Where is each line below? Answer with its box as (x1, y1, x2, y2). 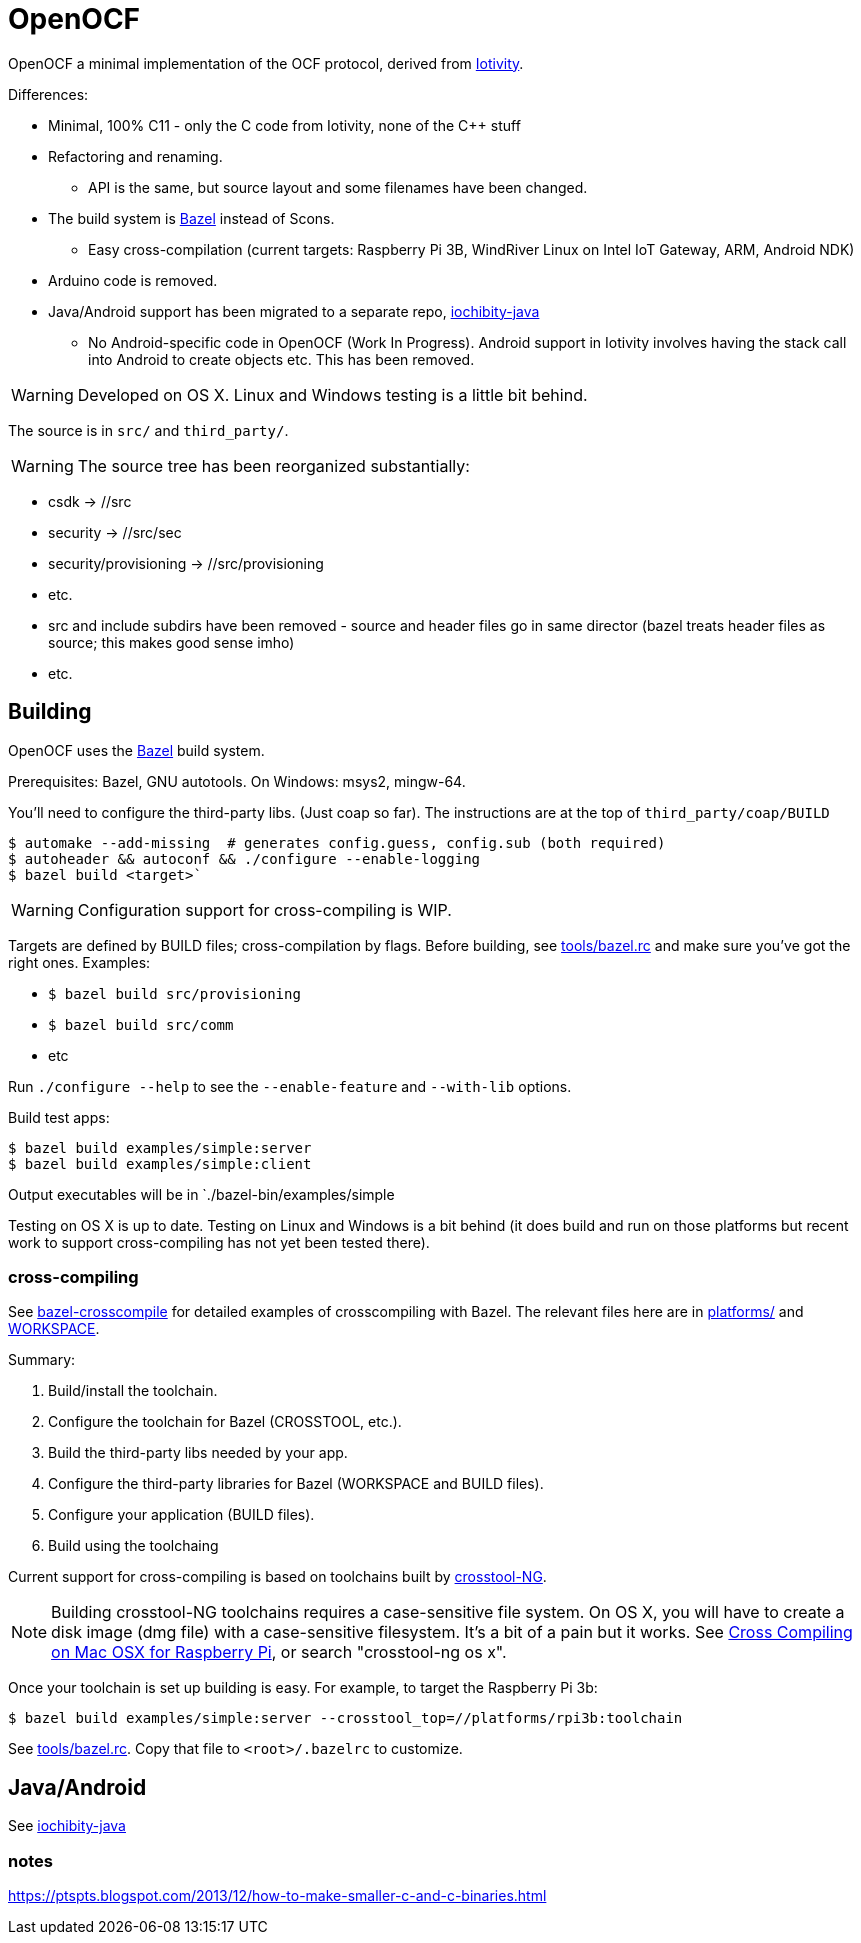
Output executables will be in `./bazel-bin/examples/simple (8, 1185, 395, 1203)
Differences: (8, 85, 89, 103)
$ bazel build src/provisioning (48, 985, 301, 1002)
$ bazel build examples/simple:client (8, 1155, 312, 1172)
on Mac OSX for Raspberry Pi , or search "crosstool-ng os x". (51, 1642, 507, 1663)
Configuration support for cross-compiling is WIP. (77, 899, 452, 920)
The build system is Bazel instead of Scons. (48, 209, 335, 227)
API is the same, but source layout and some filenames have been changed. (88, 178, 588, 196)
